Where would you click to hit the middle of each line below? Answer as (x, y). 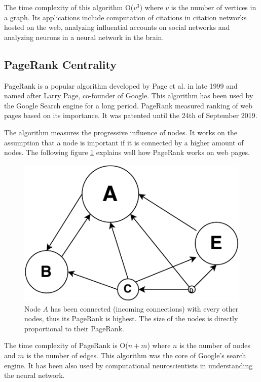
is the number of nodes (215, 345)
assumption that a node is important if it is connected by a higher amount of (124, 142)
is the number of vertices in (214, 7)
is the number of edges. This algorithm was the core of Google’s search (136, 355)
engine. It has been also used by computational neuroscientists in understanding (128, 365)
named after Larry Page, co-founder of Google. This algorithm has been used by (129, 95)
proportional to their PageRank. (74, 328)
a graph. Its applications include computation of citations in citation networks (125, 17)
